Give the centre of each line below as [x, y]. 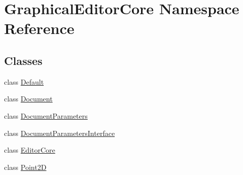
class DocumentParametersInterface [60, 133]
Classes [23, 60]
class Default [24, 81]
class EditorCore [30, 150]
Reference [39, 28]
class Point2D [25, 167]
